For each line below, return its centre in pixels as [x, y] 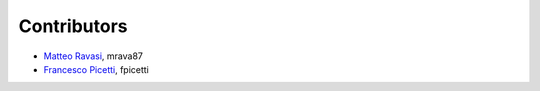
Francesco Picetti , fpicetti [96, 69]
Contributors [73, 26]
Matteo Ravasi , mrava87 [93, 56]
